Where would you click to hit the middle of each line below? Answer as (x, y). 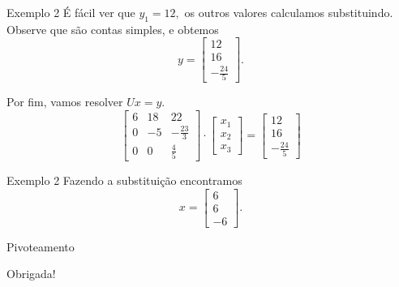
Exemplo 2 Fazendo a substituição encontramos (124, 180)
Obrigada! (31, 274)
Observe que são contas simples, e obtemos (113, 29)
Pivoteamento (41, 246)
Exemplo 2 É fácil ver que (71, 12)
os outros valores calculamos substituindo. (289, 12)
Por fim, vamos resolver (65, 102)
